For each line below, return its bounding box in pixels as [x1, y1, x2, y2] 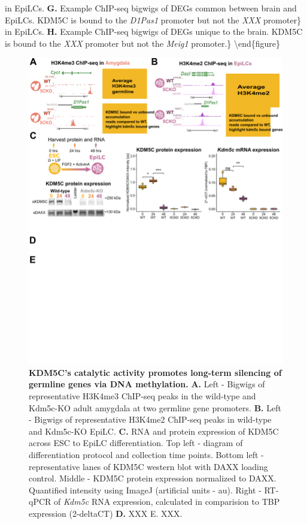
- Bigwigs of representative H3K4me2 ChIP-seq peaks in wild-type [29, 413, 272, 426]
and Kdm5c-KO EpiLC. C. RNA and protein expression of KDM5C [29, 424, 279, 437]
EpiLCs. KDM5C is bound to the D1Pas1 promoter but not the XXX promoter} [5, 13, 302, 26]
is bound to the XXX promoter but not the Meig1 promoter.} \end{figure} [5, 37, 281, 49]
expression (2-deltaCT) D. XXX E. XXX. [29, 507, 183, 519]
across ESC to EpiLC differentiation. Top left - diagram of [29, 436, 243, 449]
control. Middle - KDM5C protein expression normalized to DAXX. [29, 472, 276, 484]
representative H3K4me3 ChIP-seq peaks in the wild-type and [29, 389, 256, 402]
